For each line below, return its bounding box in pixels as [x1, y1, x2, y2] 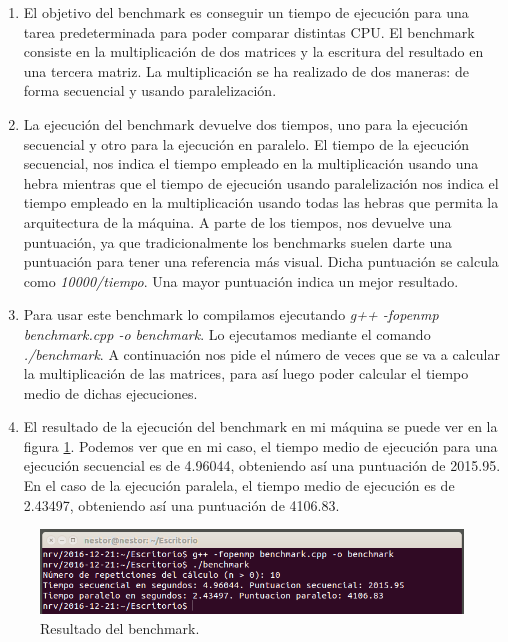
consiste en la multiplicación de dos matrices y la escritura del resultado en [23, 41, 484, 62]
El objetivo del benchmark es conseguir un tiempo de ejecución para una [23, 2, 469, 22]
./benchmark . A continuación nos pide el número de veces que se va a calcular [23, 343, 500, 364]
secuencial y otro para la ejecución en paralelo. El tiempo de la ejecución [23, 133, 470, 154]
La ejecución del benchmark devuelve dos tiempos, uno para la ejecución [23, 113, 468, 134]
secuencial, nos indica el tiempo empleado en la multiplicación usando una [23, 153, 479, 174]
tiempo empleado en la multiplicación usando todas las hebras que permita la [23, 192, 499, 213]
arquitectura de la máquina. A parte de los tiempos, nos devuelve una [23, 211, 452, 232]
